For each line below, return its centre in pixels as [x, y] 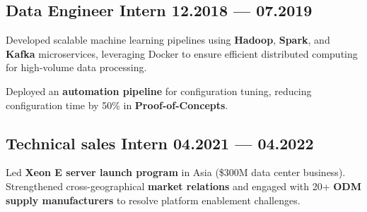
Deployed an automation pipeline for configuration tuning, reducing [159, 91]
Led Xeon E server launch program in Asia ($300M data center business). [176, 172]
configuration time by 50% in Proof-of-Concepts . [117, 105]
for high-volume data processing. [76, 67]
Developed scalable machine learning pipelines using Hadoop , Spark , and [168, 40]
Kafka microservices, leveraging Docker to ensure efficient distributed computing [182, 53]
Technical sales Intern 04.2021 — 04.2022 [160, 143]
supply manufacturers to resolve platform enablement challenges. [153, 200]
